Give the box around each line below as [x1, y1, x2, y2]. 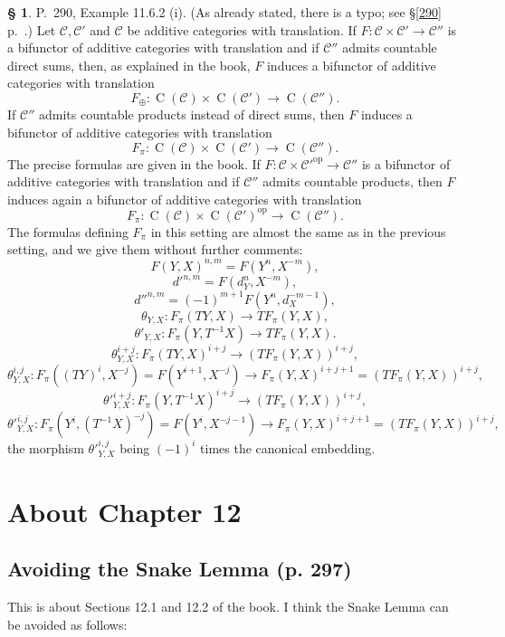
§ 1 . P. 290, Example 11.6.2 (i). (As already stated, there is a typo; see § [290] [7, 3, 442, 21]
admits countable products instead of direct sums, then [38, 105, 345, 124]
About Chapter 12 [7, 492, 242, 529]
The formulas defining [7, 222, 129, 241]
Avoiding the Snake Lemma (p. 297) [7, 555, 352, 583]
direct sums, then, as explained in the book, [7, 55, 251, 74]
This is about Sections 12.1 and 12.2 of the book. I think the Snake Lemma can [7, 597, 449, 616]
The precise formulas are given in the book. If [7, 154, 261, 173]
